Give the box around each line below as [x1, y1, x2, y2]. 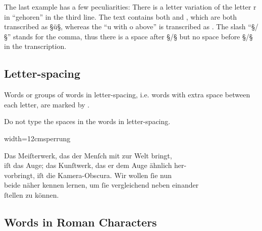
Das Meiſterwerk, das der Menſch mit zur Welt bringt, [4, 150, 172, 160]
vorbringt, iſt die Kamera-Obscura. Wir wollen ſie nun [4, 169, 172, 180]
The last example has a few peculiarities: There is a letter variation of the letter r [4, 2, 256, 12]
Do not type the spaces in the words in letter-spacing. [4, 116, 171, 127]
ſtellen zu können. [4, 189, 59, 200]
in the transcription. [4, 41, 67, 51]
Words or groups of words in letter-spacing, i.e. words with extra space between [4, 89, 250, 100]
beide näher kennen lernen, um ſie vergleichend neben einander [4, 180, 199, 190]
